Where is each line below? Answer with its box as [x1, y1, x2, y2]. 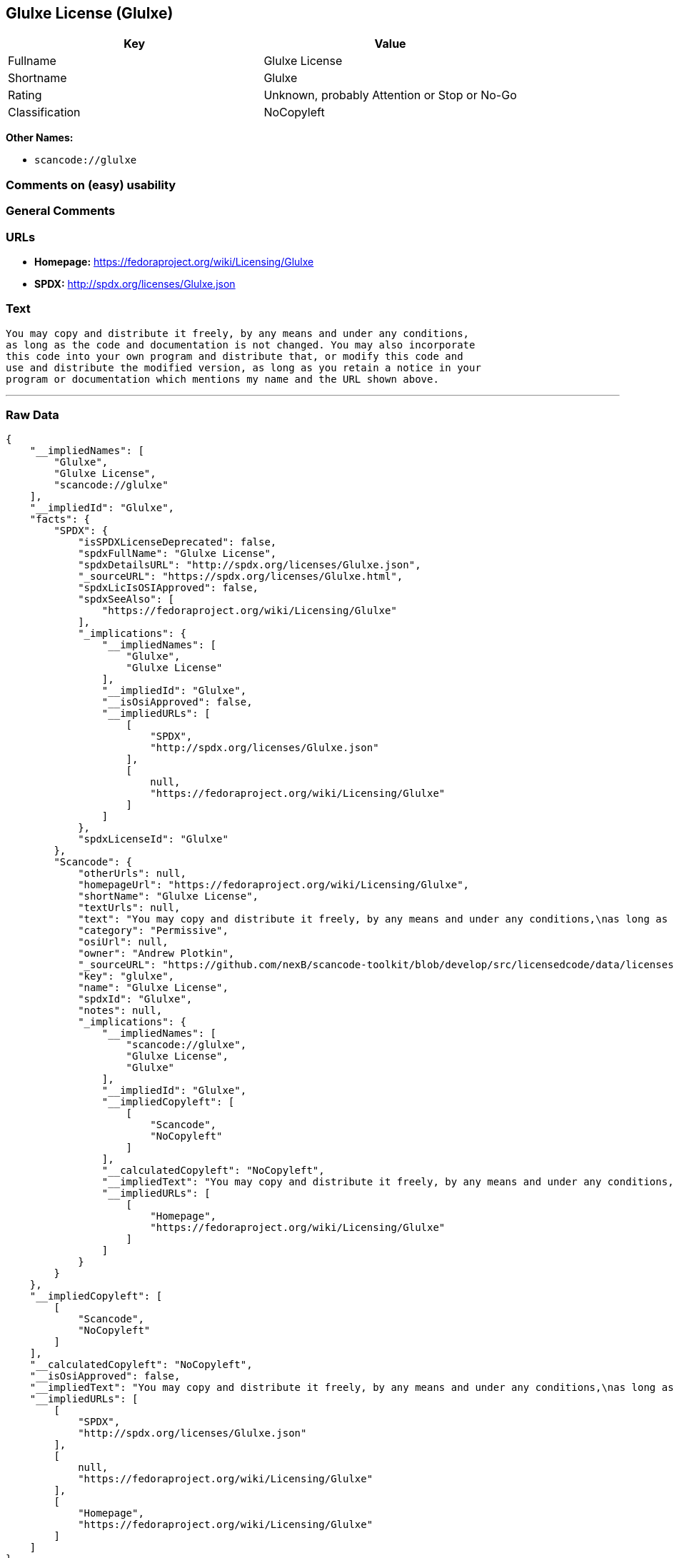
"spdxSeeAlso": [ [78, 593, 175, 605]
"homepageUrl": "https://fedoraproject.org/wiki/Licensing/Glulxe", [78, 879, 470, 891]
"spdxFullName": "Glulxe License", [78, 548, 277, 560]
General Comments [6, 203, 116, 218]
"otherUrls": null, [78, 868, 186, 880]
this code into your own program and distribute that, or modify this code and [6, 350, 463, 362]
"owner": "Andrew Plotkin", [78, 948, 235, 960]
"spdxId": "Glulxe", [78, 993, 193, 1005]
